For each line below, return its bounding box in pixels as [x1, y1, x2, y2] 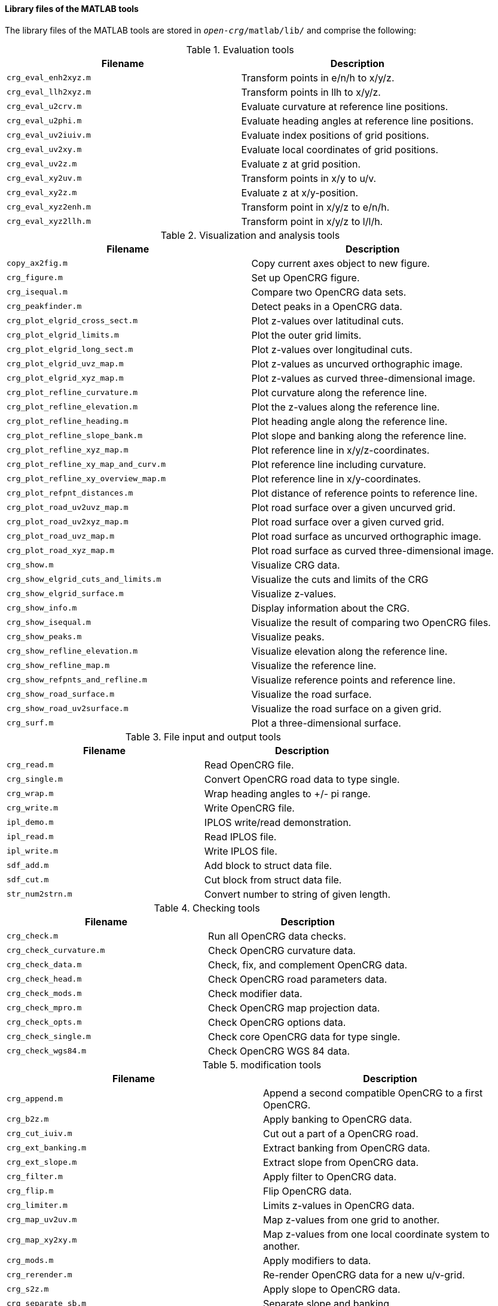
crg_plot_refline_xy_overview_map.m [7, 474, 166, 484]
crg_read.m [7, 760, 54, 770]
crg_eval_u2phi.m [7, 116, 82, 126]
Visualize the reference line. [251, 659, 377, 672]
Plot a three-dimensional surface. [251, 716, 401, 729]
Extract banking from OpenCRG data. [263, 1141, 430, 1154]
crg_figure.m [7, 273, 63, 283]
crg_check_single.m [7, 1032, 91, 1041]
